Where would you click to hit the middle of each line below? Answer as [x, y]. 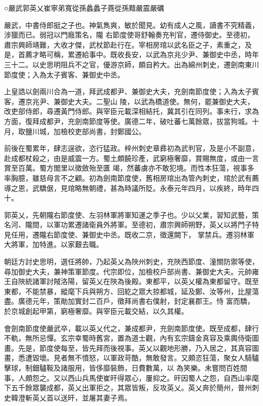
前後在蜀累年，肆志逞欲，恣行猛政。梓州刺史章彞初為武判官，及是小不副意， [131, 148]
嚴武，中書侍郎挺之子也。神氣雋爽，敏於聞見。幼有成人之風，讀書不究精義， [131, 25]
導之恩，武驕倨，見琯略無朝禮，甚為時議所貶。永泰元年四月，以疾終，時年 [128, 188]
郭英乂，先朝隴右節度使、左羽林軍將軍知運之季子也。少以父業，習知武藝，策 [131, 214]
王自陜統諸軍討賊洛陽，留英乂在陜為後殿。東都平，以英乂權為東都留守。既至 [131, 281]
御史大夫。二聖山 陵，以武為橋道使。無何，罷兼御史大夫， [157, 101]
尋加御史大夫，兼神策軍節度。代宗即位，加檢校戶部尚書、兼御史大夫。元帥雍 [131, 271]
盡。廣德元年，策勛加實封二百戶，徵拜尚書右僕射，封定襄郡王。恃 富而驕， [129, 301]
